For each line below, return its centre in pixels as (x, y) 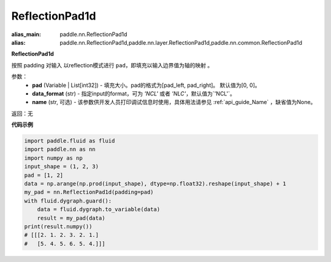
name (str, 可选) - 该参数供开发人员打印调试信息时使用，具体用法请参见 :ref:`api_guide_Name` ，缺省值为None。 (174, 102)
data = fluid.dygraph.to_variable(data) (99, 209)
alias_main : (26, 34)
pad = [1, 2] (44, 175)
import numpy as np (53, 158)
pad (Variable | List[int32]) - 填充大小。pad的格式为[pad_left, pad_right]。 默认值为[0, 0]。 (146, 85)
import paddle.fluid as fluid (70, 141)
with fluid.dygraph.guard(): (68, 201)
